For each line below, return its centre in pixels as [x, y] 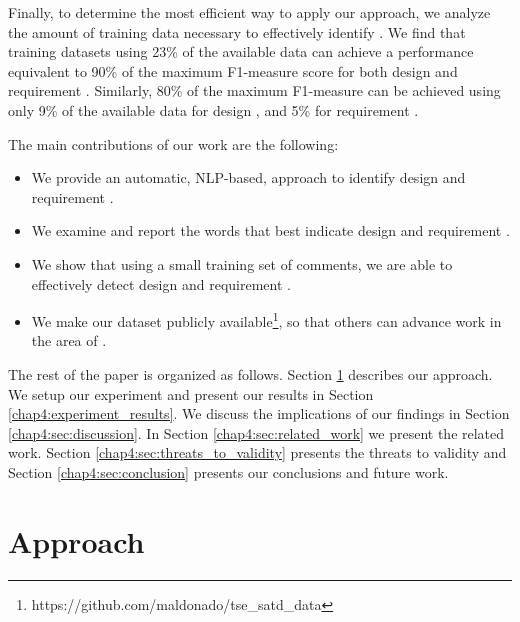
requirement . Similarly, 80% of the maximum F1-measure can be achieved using [254, 90]
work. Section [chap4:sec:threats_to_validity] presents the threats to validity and [257, 452]
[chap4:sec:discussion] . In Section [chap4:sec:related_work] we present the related [256, 432]
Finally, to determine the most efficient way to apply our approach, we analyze [249, 12]
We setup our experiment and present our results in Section [191, 393]
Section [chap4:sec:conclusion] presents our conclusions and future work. [228, 471]
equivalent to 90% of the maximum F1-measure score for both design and [233, 70]
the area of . [69, 340]
